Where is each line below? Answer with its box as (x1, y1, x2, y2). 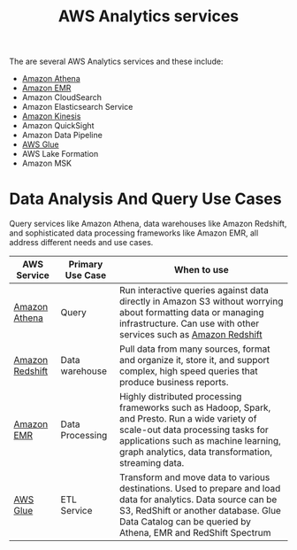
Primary (68, 259, 103, 271)
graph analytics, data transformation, (118, 445, 273, 458)
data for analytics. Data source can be (118, 493, 278, 506)
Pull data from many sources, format (118, 343, 270, 355)
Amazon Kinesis (21, 111, 81, 121)
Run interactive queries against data (118, 284, 270, 297)
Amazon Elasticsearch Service (21, 102, 133, 112)
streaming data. (118, 457, 185, 469)
